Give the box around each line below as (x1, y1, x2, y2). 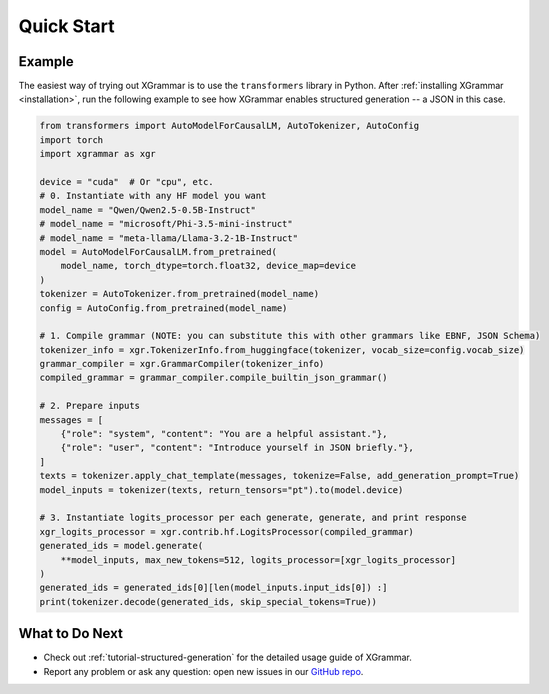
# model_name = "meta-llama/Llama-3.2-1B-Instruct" (39, 232, 299, 244)
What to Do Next (18, 625, 124, 642)
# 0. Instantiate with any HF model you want (39, 190, 267, 202)
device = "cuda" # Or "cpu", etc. (39, 176, 214, 187)
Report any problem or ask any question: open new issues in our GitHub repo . (43, 665, 364, 677)
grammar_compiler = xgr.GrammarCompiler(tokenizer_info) (39, 358, 325, 370)
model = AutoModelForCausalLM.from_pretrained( (39, 246, 277, 257)
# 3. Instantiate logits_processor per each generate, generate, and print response (39, 512, 467, 524)
